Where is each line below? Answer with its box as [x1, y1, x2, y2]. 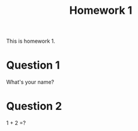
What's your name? [6, 79, 55, 86]
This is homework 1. [6, 37, 56, 45]
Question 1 [6, 58, 60, 72]
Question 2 [6, 100, 62, 113]
